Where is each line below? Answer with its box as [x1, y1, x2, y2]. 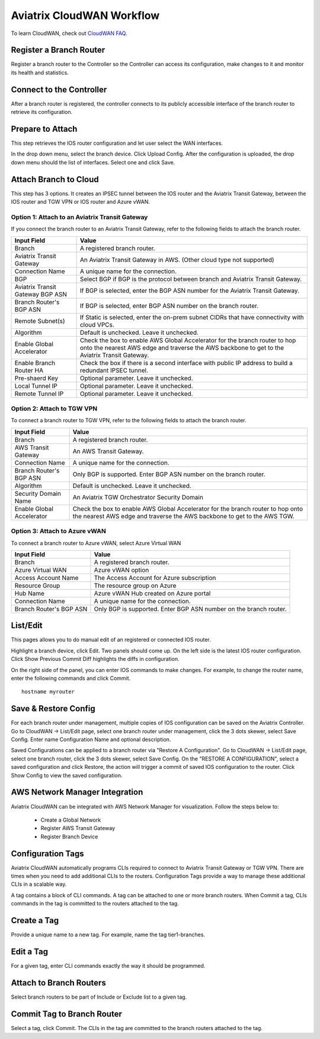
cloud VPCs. [79, 321, 115, 329]
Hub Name [14, 589, 44, 597]
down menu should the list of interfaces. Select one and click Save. [11, 159, 175, 166]
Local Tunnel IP [14, 382, 57, 390]
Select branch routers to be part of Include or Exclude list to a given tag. [11, 993, 187, 1000]
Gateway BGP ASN [14, 290, 68, 298]
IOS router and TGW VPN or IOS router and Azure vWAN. [11, 198, 151, 205]
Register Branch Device [40, 833, 98, 840]
